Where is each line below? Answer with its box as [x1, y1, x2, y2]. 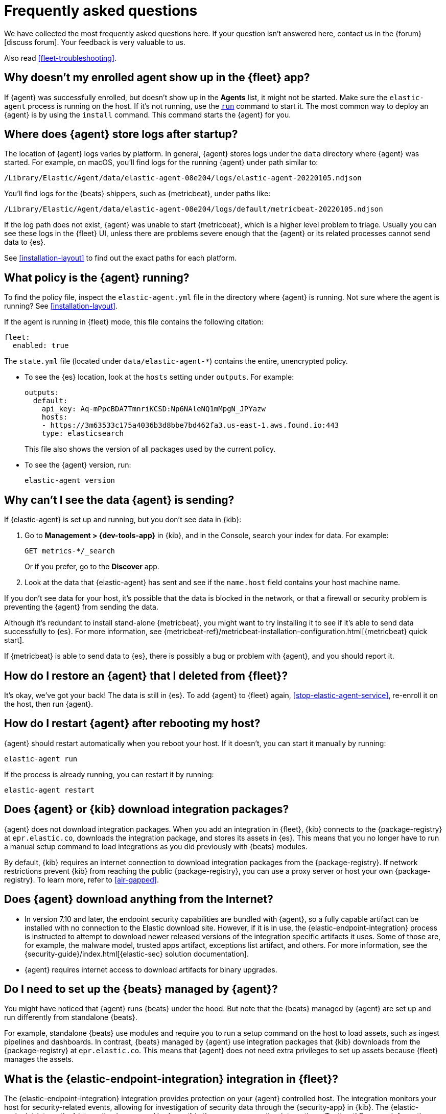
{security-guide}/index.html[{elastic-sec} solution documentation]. [25, 949, 249, 958]
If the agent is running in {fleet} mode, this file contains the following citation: [4, 317, 264, 327]
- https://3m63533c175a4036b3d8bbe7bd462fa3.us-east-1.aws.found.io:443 [41, 421, 339, 430]
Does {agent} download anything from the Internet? [4, 893, 273, 906]
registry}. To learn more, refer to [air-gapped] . [4, 875, 159, 884]
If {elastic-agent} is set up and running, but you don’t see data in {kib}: [4, 515, 242, 524]
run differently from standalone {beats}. [4, 1013, 137, 1022]
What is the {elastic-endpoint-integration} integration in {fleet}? [4, 1072, 339, 1085]
